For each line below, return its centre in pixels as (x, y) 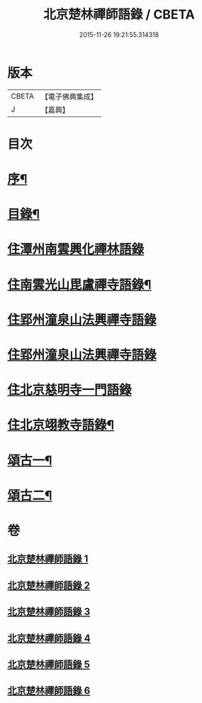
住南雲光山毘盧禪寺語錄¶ (79, 284)
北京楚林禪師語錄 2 (49, 585)
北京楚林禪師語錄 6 (49, 691)
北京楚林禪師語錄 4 (49, 638)
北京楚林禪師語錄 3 (49, 612)
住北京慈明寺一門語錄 (70, 390)
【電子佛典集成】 (69, 97)
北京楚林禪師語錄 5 (49, 664)
